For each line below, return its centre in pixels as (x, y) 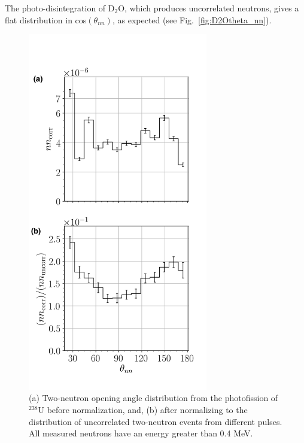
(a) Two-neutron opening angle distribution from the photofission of (153, 398)
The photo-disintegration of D (60, 8)
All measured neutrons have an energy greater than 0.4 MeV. (141, 433)
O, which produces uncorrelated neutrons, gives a (209, 8)
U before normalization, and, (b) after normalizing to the (143, 409)
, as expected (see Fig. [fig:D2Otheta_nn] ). (192, 19)
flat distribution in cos (46, 19)
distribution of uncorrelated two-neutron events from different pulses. (156, 421)
